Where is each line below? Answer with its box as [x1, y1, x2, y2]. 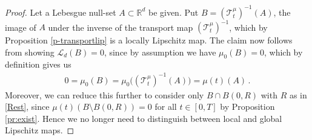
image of [5, 21, 36, 33]
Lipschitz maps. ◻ [5, 124, 75, 136]
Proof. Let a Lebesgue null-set [5, 5, 116, 18]
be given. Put [148, 5, 199, 18]
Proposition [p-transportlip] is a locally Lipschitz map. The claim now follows [5, 34, 293, 46]
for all [154, 100, 177, 113]
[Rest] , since [5, 100, 50, 113]
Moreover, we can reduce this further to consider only [5, 88, 204, 101]
